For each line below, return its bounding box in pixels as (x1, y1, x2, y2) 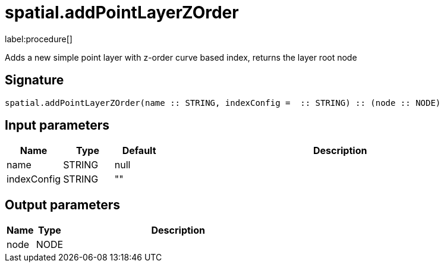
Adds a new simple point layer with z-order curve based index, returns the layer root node (5, 52, 357, 62)
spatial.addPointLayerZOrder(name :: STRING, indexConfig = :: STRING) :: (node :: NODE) (5, 98, 441, 108)
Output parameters (5, 197, 120, 212)
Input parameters (5, 118, 110, 133)
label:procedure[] (5, 33, 73, 44)
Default (122, 145, 156, 157)
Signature (5, 73, 64, 88)
